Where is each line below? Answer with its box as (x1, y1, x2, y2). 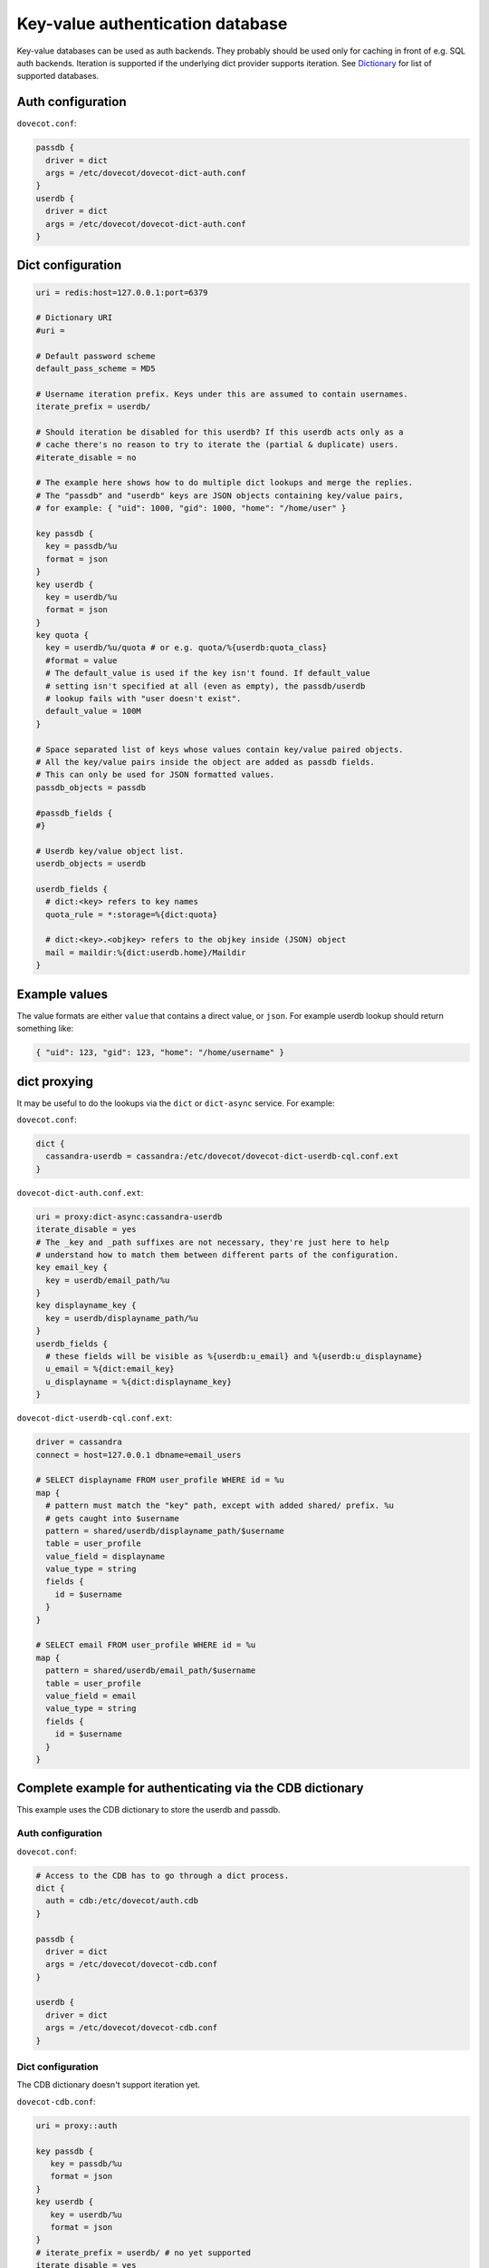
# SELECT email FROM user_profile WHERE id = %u (35, 1640, 256, 1650)
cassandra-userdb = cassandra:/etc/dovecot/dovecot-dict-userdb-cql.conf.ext (45, 1151, 399, 1161)
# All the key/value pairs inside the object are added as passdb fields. (35, 758, 376, 767)
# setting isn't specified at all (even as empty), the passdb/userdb (45, 680, 366, 691)
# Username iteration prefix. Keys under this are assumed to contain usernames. (35, 388, 409, 399)
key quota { (35, 631, 90, 640)
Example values (16, 986, 109, 1002)
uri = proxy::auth (35, 2120, 118, 2131)
